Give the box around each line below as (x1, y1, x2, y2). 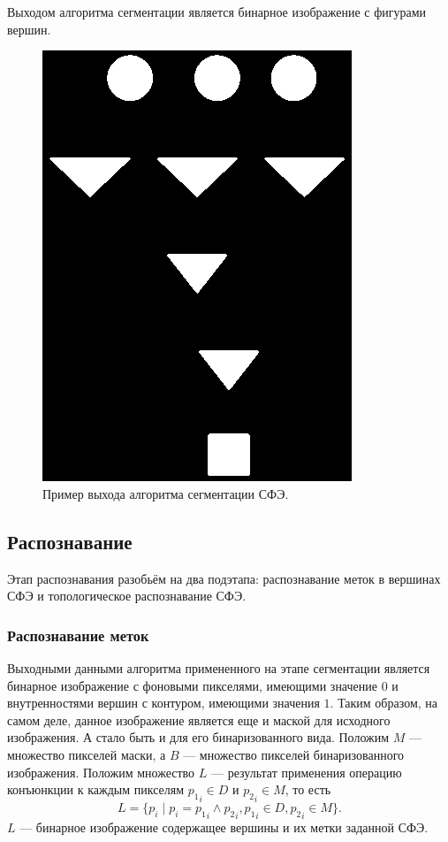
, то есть (285, 780, 331, 799)
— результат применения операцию (210, 762, 402, 781)
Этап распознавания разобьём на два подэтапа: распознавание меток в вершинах (7, 569, 441, 587)
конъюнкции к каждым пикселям (7, 780, 185, 799)
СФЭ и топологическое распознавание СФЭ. (7, 586, 247, 605)
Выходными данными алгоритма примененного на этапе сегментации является (7, 658, 430, 677)
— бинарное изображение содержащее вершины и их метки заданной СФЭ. (19, 818, 429, 837)
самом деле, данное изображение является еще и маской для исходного (7, 710, 391, 729)
